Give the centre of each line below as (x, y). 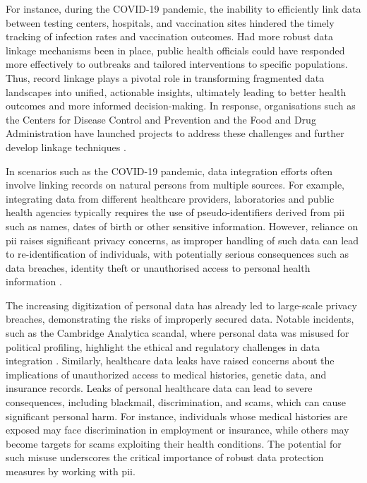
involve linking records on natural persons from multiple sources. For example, (175, 185)
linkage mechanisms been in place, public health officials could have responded (175, 50)
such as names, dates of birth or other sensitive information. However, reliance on (182, 226)
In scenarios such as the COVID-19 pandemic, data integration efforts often (169, 171)
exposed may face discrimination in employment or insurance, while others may (178, 430)
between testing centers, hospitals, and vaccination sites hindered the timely (170, 22)
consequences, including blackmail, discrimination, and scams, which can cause (176, 402)
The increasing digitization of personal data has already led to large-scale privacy (181, 305)
